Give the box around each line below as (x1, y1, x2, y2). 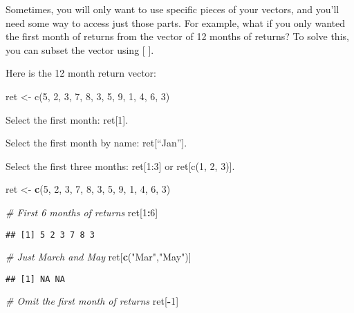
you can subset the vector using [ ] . (6, 42, 154, 57)
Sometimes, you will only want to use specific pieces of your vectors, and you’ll (6, 2, 339, 16)
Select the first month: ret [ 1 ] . (6, 112, 129, 126)
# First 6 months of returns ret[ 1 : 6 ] (6, 205, 158, 219)
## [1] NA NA (6, 274, 65, 284)
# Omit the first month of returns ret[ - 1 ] (6, 294, 179, 308)
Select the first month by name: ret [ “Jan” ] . (6, 135, 187, 150)
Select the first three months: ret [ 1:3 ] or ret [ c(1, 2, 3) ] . (6, 158, 235, 173)
